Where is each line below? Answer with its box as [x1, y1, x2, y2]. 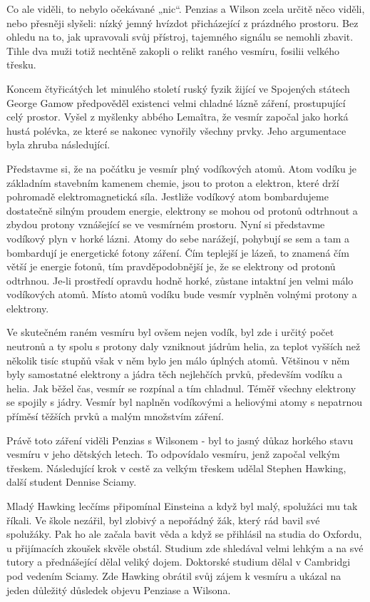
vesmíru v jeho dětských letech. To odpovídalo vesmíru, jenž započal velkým [6, 447, 340, 461]
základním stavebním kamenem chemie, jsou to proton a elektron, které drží [6, 175, 339, 190]
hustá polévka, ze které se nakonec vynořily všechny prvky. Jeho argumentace [6, 123, 346, 138]
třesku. [6, 57, 36, 72]
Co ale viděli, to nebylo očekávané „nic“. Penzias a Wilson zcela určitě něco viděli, [6, 1, 365, 16]
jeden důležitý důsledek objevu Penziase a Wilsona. [6, 582, 231, 597]
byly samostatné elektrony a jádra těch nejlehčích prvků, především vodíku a [6, 367, 343, 382]
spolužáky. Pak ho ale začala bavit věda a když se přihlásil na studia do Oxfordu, [6, 526, 362, 541]
